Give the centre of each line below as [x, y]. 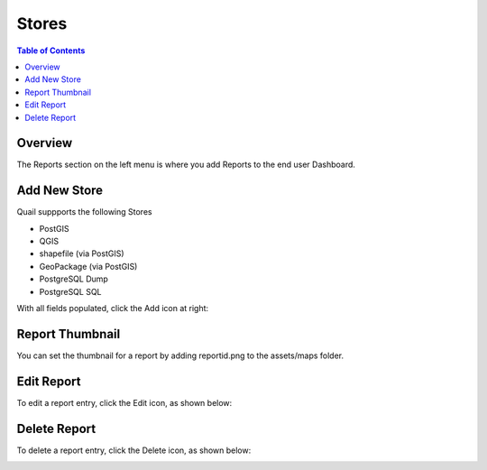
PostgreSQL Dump [74, 279]
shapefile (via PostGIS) [82, 253]
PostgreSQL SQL [71, 291]
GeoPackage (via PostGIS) [88, 266]
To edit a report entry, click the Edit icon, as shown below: [124, 402]
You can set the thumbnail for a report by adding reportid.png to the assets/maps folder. [180, 355]
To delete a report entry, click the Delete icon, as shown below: [134, 450]
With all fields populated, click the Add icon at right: [113, 309]
